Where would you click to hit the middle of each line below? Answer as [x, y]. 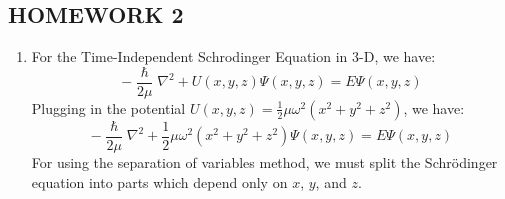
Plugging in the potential [108, 107]
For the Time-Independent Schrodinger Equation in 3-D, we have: [233, 56]
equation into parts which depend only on [159, 181]
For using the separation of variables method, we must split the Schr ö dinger [264, 161]
